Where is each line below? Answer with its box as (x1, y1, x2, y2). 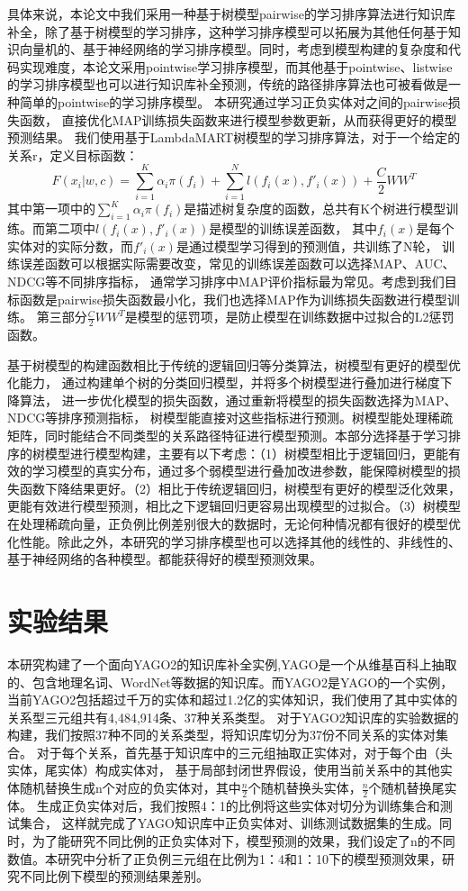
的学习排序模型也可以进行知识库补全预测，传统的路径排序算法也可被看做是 (7, 75, 448, 94)
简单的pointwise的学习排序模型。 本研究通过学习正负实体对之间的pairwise (19, 92, 448, 111)
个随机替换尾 (368, 778, 445, 797)
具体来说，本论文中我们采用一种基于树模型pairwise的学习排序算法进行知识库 (7, 5, 455, 23)
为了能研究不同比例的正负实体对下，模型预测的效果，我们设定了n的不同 (31, 832, 455, 850)
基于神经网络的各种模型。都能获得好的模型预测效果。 (7, 550, 322, 568)
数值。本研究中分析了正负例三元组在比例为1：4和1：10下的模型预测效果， (7, 849, 442, 868)
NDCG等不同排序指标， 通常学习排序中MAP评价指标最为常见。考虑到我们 (7, 272, 445, 291)
